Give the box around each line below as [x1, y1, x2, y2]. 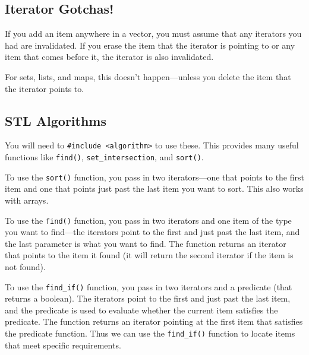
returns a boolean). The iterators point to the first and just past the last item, [5, 292, 291, 305]
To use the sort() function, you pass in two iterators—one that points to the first [5, 170, 304, 183]
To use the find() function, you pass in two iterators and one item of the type [5, 214, 292, 226]
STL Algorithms [5, 111, 107, 129]
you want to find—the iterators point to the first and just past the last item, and [5, 226, 300, 238]
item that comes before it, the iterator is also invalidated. [5, 50, 214, 63]
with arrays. [5, 194, 49, 206]
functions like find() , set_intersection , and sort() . [5, 151, 204, 163]
